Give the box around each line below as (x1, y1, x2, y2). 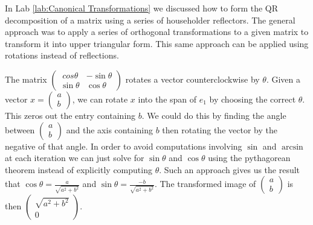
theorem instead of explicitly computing (5, 163, 152, 176)
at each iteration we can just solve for (5, 151, 144, 164)
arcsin (281, 142, 303, 151)
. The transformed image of (154, 177, 256, 190)
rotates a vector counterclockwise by (125, 72, 260, 85)
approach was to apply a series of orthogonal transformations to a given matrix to (5, 25, 309, 38)
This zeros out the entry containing (5, 109, 136, 121)
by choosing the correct (209, 92, 296, 105)
